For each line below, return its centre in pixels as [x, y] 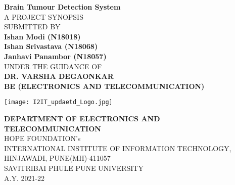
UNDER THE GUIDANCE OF [53, 66]
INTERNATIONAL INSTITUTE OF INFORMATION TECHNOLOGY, [118, 148]
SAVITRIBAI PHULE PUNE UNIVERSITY [74, 168]
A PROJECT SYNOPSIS [44, 16]
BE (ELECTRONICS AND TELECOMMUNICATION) [104, 86]
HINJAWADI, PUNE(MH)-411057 [57, 158]
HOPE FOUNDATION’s [42, 138]
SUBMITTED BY [32, 27]
